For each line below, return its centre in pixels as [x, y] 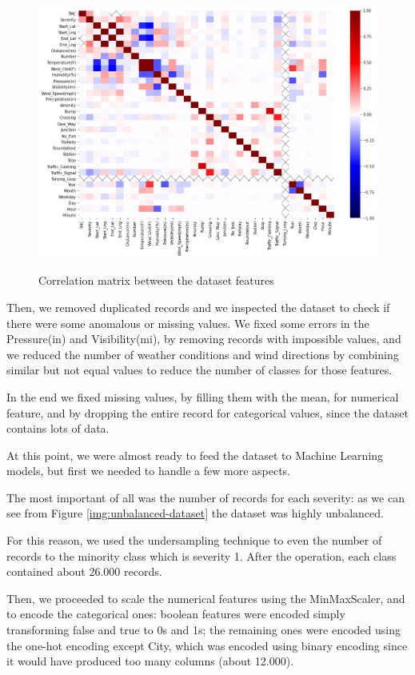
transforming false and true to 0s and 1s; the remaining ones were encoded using [204, 630]
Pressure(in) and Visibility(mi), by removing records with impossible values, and [204, 339]
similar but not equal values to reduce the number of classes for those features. [200, 370]
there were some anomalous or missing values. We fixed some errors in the [188, 323]
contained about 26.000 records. [84, 571]
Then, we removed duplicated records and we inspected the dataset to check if [198, 307]
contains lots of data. [58, 428]
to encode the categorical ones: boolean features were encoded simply [176, 614]
